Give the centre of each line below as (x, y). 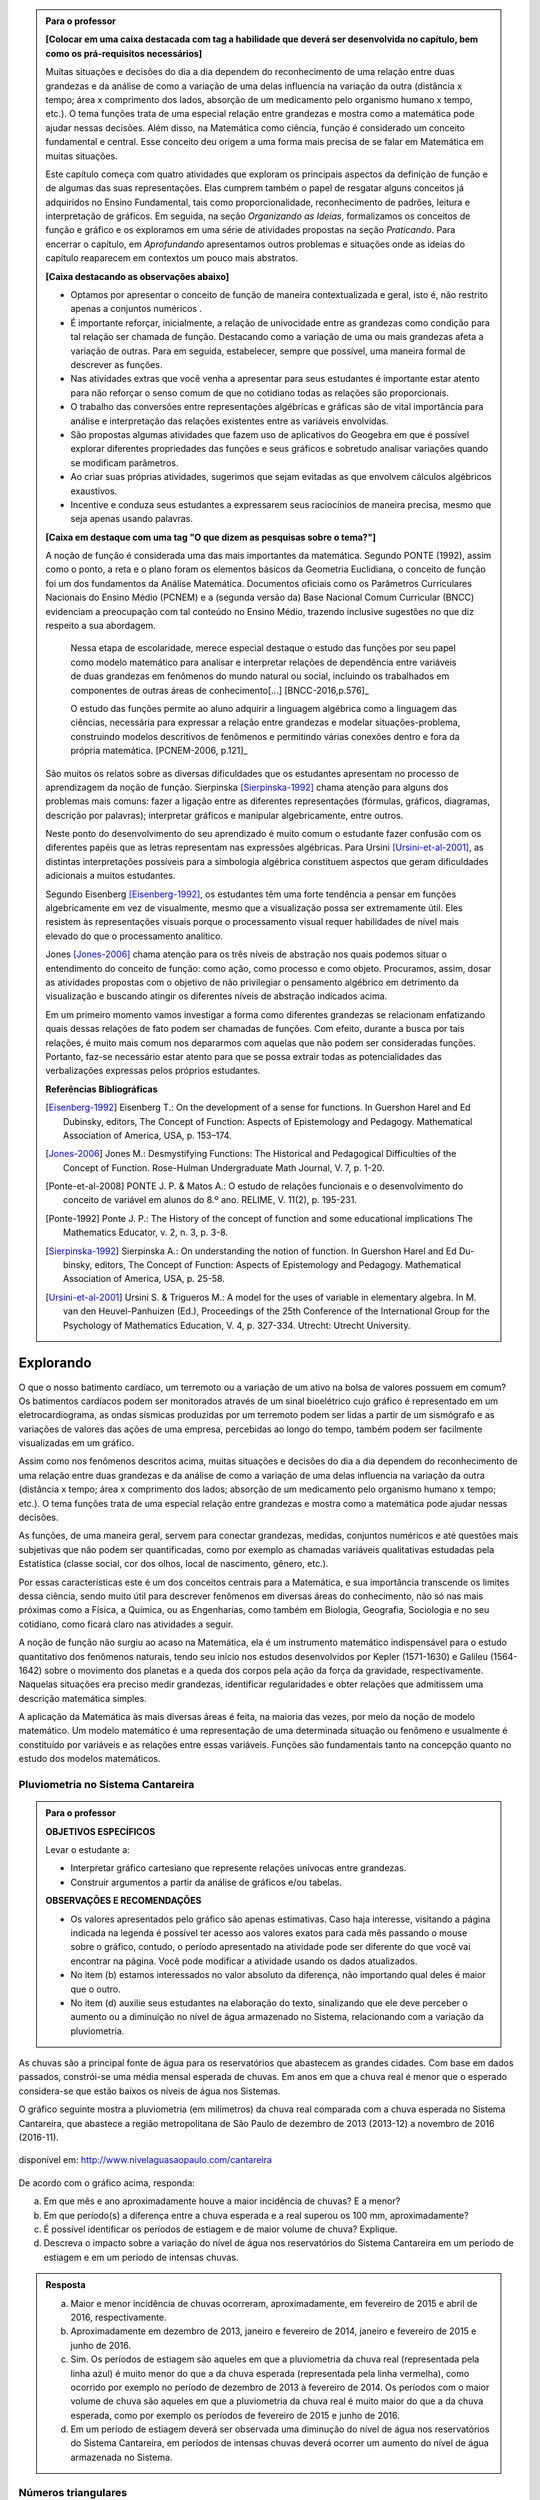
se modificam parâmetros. (124, 462)
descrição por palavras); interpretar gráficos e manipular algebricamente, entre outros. (224, 815)
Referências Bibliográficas (102, 1089)
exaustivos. (94, 491)
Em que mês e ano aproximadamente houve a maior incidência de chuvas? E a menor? (222, 2201)
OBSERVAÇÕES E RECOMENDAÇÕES (123, 1901)
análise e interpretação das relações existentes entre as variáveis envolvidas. (229, 421)
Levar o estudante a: (87, 1849)
